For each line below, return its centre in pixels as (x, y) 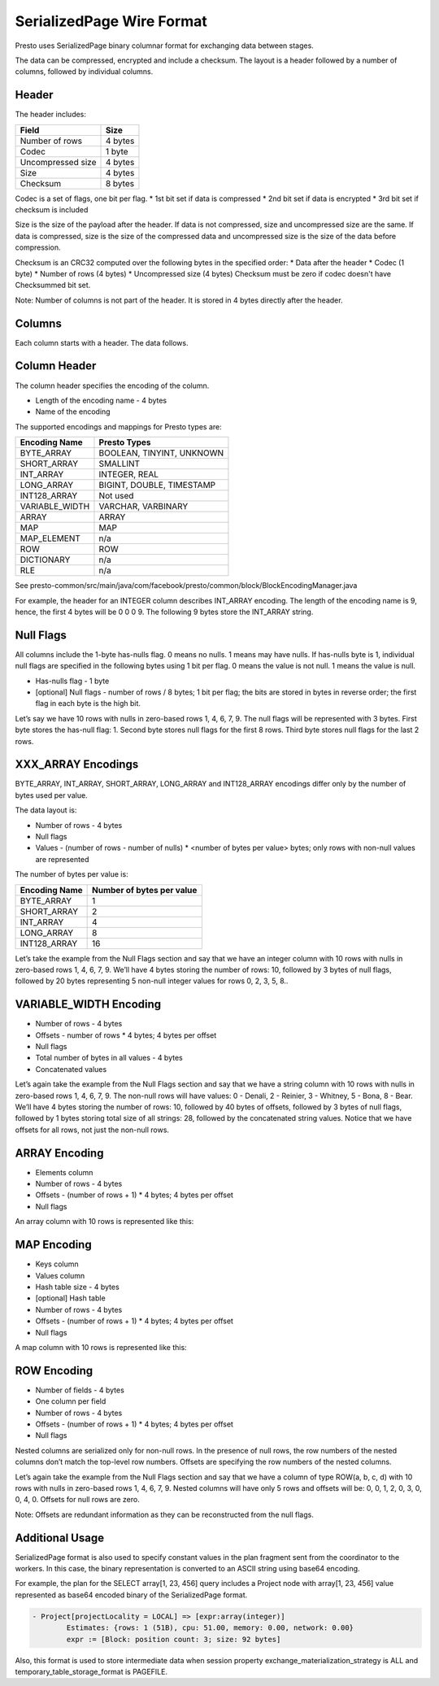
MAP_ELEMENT (50, 538)
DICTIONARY (45, 560)
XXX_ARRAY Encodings (77, 765)
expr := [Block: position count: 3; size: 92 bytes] (174, 1639)
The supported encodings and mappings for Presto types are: (119, 426)
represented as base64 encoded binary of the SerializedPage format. (131, 1595)
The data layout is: (46, 810)
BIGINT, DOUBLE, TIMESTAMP (157, 486)
